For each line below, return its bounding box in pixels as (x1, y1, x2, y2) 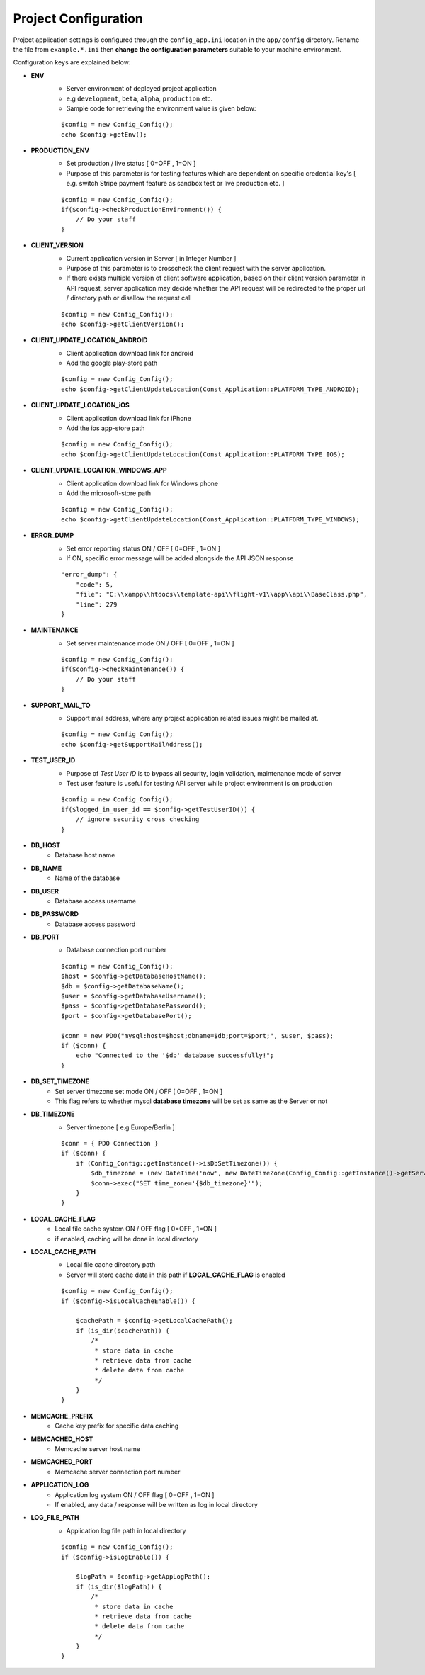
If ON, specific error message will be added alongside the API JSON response (66, 553, 294, 563)
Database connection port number (66, 946, 166, 954)
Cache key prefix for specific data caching (55, 1421, 179, 1431)
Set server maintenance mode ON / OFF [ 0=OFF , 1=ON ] (66, 638, 234, 648)
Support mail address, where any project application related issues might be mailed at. (66, 714, 319, 723)
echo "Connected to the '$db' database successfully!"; (75, 1051, 274, 1059)
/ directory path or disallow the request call (66, 294, 192, 303)
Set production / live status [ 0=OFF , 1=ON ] (66, 159, 196, 168)
